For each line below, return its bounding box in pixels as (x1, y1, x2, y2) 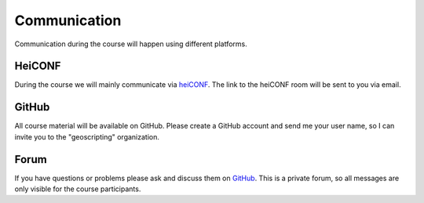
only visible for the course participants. (14, 184, 141, 194)
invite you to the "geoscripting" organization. (14, 132, 160, 141)
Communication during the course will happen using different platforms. (14, 39, 247, 49)
